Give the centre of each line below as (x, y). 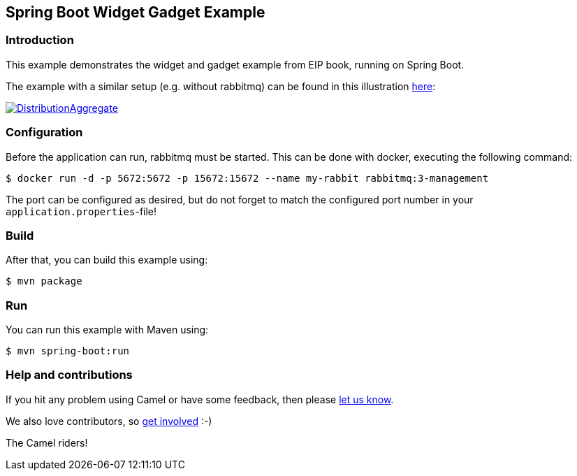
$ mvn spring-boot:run (68, 351)
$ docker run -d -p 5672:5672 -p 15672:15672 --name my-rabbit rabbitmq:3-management (247, 178)
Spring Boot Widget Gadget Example (136, 12)
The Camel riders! (47, 442)
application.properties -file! (81, 211)
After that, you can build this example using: (107, 260)
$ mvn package (44, 281)
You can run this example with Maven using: (107, 330)
